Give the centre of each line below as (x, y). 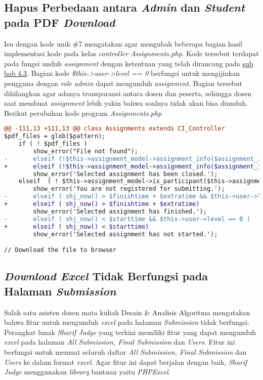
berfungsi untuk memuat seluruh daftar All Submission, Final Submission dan (125, 351)
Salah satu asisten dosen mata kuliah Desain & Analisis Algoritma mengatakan (127, 312)
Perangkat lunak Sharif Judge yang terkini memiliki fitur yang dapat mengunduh (130, 332)
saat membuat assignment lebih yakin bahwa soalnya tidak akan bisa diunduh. (126, 103)
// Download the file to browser (60, 250)
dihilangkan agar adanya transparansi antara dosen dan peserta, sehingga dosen (128, 93)
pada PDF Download (60, 22)
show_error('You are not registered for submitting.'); (129, 189)
